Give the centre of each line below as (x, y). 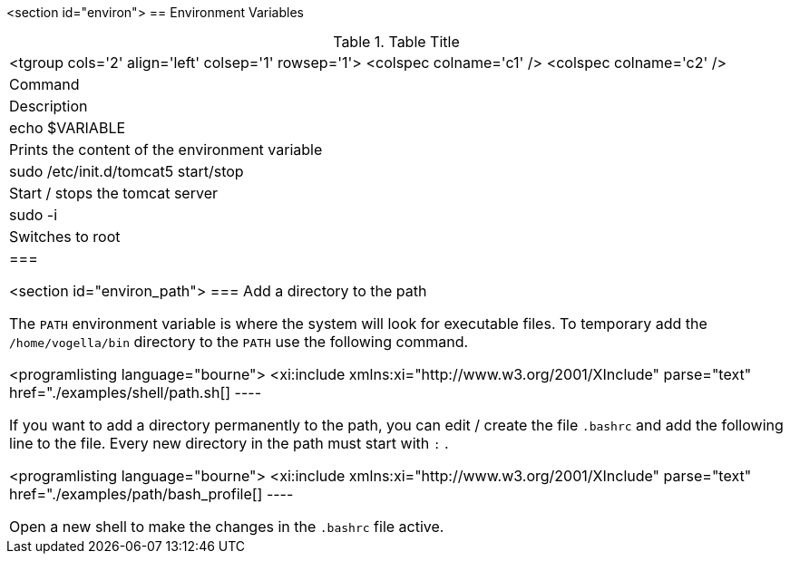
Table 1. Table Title (396, 42)
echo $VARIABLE (68, 128)
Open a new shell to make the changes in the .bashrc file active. (227, 527)
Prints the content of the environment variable (166, 150)
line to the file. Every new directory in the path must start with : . (229, 443)
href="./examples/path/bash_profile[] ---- (151, 494)
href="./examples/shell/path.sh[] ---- (135, 392)
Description (49, 106)
